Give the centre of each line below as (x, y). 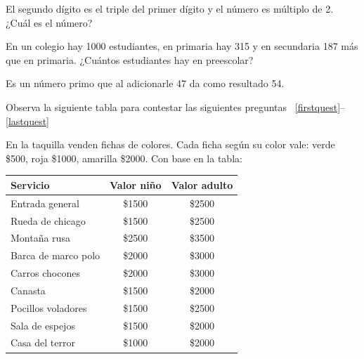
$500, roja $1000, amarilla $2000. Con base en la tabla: (124, 158)
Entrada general (45, 203)
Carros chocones (45, 273)
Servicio (30, 184)
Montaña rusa (40, 238)
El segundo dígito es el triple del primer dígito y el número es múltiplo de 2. (170, 8)
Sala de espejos (43, 325)
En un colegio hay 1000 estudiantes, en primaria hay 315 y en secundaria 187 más (182, 46)
